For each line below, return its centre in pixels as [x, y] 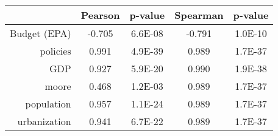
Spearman [199, 15]
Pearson [100, 15]
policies [55, 51]
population [48, 104]
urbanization [44, 121]
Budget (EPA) [41, 33]
